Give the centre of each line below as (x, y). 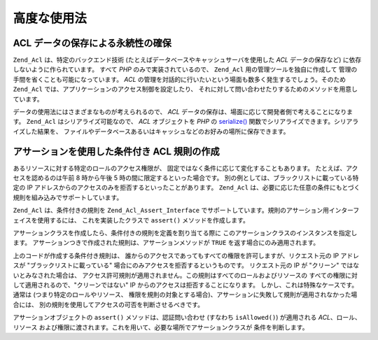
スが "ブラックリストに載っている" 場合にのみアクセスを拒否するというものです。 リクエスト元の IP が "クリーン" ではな (186, 265)
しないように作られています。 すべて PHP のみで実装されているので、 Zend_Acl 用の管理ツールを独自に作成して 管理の (185, 69)
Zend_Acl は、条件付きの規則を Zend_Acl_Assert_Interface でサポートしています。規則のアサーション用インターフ (186, 211)
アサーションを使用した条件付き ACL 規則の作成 (116, 151)
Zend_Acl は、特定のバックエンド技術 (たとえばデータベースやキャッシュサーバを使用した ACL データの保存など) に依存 (187, 60)
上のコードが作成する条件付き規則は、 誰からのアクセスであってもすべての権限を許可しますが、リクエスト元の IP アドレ (186, 255)
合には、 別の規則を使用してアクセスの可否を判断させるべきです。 (108, 304)
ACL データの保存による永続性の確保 (92, 43)
